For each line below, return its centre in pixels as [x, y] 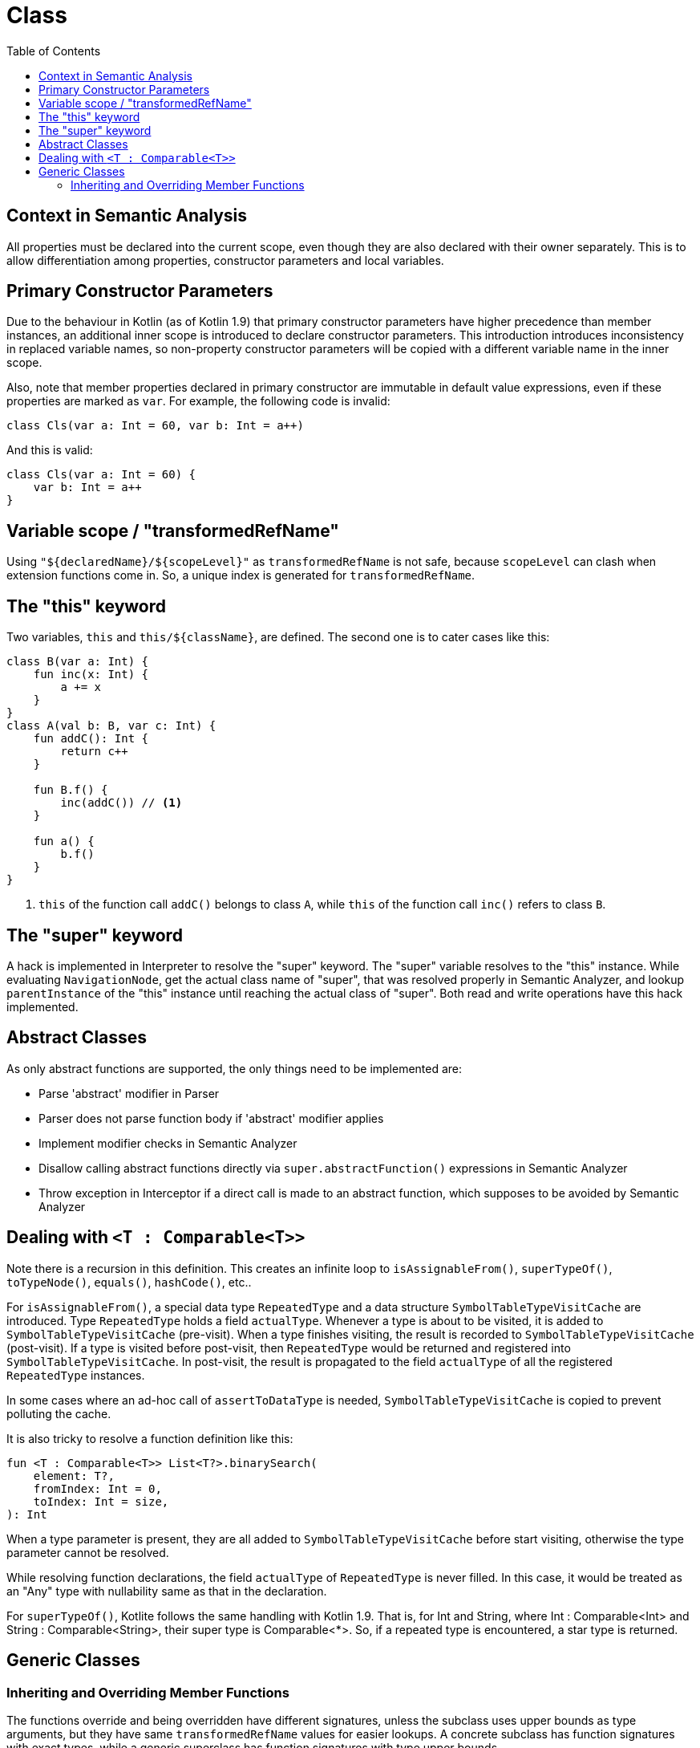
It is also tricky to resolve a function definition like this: [150, 1438]
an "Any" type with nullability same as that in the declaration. [167, 1591]
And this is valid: [50, 450]
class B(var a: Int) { [78, 662]
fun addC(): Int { [91, 739]
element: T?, [74, 1476]
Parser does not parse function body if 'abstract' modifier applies [211, 1118]
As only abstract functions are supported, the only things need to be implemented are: [235, 1068]
